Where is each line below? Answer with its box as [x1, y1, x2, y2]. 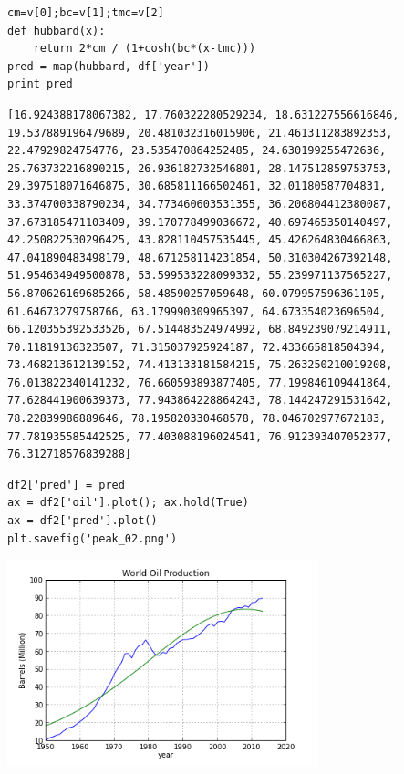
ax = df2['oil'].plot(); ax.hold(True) [7, 496, 249, 510]
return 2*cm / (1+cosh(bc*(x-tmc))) [33, 42, 256, 56]
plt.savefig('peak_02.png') [7, 531, 178, 545]
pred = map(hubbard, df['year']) [7, 59, 210, 73]
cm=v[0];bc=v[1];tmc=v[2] [7, 6, 164, 19]
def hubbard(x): [7, 24, 106, 37]
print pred [7, 77, 73, 91]
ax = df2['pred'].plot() [7, 514, 158, 528]
